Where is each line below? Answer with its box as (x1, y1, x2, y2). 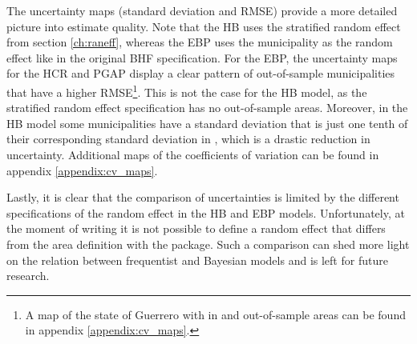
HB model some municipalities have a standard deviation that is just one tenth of (6, 114, 408, 131)
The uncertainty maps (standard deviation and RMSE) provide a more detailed (6, 2, 398, 18)
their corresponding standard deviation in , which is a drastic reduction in (6, 130, 370, 147)
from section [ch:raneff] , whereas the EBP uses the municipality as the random (6, 34, 393, 50)
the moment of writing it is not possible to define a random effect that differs (6, 220, 386, 237)
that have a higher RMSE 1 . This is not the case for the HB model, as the (6, 81, 367, 100)
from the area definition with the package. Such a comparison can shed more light (6, 235, 410, 252)
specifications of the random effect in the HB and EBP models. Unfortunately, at (6, 204, 405, 221)
